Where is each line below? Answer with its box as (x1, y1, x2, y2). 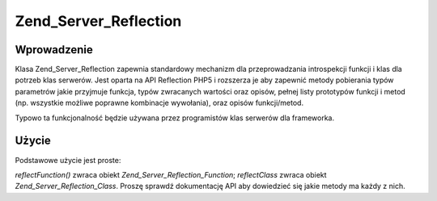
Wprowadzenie (15, 43, 93, 57)
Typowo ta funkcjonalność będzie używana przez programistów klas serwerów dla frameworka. (15, 113, 335, 123)
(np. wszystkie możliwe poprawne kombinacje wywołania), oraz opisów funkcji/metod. (15, 98, 303, 108)
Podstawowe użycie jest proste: (15, 155, 121, 165)
